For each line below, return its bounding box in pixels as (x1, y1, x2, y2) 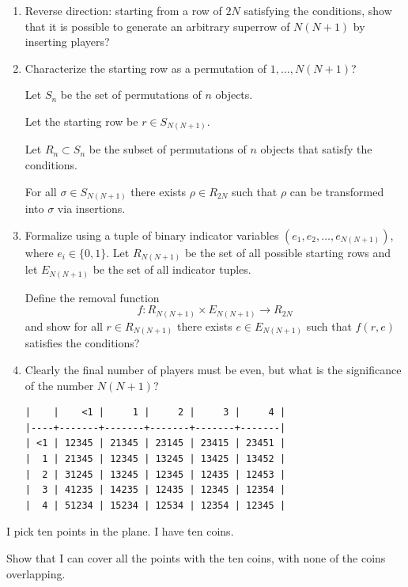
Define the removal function (25, 289, 160, 305)
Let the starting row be (25, 112, 138, 129)
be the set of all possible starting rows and (184, 244, 391, 260)
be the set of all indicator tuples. (93, 261, 251, 278)
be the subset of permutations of (89, 141, 247, 157)
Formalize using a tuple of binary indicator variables (25, 226, 279, 243)
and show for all (25, 317, 103, 334)
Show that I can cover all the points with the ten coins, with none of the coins (6, 549, 386, 566)
